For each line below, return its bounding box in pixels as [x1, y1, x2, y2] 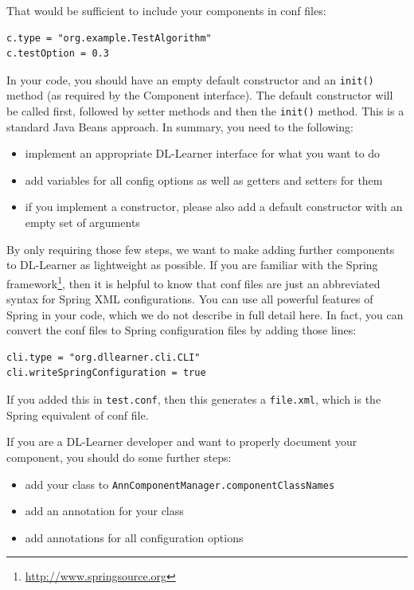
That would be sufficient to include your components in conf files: [6, 2, 326, 18]
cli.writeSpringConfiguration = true [6, 367, 206, 379]
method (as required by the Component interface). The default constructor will [6, 87, 393, 104]
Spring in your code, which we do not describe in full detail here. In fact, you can [6, 306, 404, 322]
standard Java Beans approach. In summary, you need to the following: [6, 118, 353, 135]
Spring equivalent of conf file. [6, 406, 149, 423]
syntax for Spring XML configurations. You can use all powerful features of [6, 291, 373, 307]
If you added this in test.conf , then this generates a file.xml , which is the [6, 391, 381, 408]
